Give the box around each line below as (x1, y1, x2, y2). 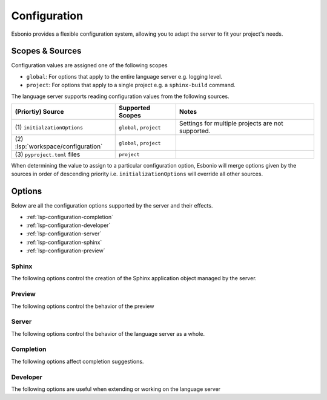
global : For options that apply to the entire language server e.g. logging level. (26, 73, 222, 80)
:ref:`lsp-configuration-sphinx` (26, 238, 102, 246)
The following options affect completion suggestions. (11, 358, 144, 365)
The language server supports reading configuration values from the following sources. (11, 93, 230, 100)
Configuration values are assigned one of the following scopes (11, 62, 168, 69)
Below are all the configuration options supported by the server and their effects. (11, 202, 213, 209)
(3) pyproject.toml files (15, 150, 81, 159)
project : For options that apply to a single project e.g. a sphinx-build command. (26, 82, 236, 89)
